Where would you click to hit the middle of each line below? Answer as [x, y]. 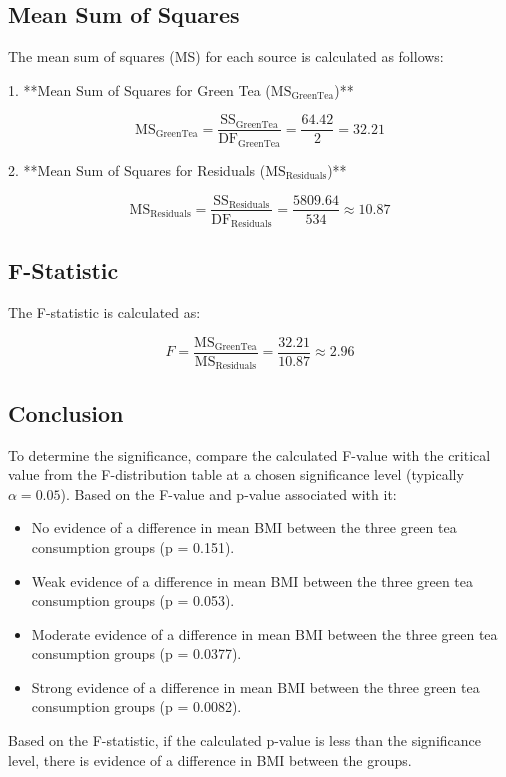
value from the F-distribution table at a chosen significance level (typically [236, 474]
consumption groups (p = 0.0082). [136, 706]
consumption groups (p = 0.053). [133, 600]
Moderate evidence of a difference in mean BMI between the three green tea [264, 633]
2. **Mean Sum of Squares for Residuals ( [137, 169]
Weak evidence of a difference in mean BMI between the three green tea [252, 580]
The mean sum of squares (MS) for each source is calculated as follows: [226, 56]
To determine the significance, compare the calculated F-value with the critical [249, 454]
